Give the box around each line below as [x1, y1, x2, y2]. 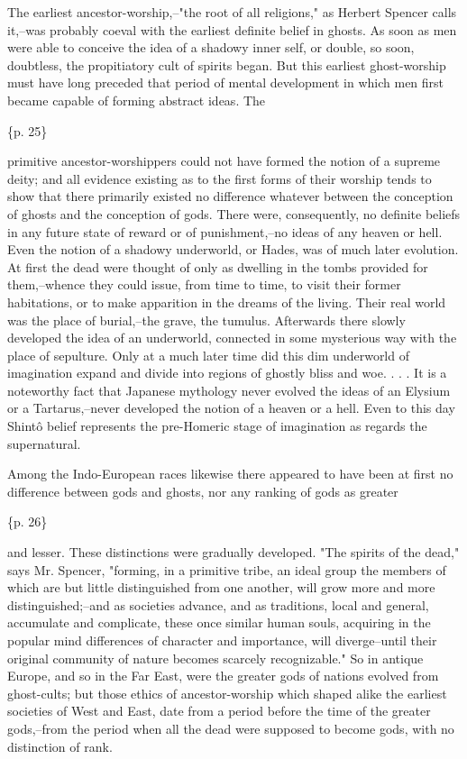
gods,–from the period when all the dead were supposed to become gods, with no [7, 718, 454, 737]
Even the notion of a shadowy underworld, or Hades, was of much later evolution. [7, 240, 459, 259]
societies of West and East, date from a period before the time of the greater [7, 701, 431, 720]
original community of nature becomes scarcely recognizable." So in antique [7, 648, 424, 667]
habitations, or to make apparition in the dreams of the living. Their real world [7, 292, 446, 311]
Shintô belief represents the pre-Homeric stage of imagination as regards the [7, 416, 427, 435]
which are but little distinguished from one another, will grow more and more [7, 578, 435, 597]
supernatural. [7, 434, 81, 453]
